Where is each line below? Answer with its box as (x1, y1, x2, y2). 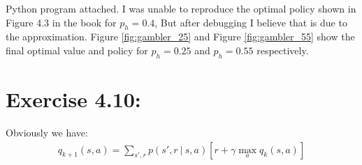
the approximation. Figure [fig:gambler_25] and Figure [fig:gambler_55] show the (6, 29, 355, 44)
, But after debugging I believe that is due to (154, 15, 347, 29)
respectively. (256, 42, 309, 57)
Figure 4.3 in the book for (6, 15, 117, 29)
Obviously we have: (6, 125, 88, 139)
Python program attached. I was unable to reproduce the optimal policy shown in (6, 1, 356, 15)
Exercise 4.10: (6, 84, 141, 113)
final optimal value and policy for (6, 42, 148, 57)
